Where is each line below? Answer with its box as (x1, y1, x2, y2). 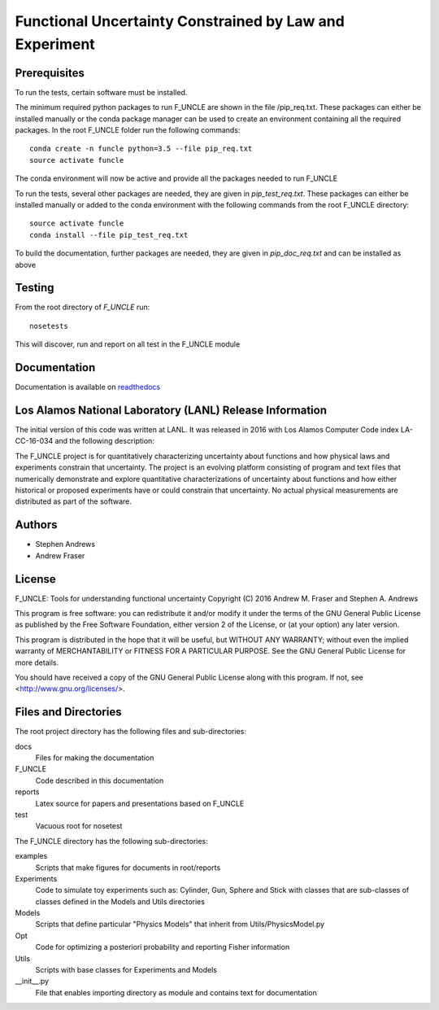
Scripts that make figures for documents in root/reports (35, 863, 221, 872)
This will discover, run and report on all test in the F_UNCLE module (15, 339, 241, 349)
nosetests (29, 321, 68, 330)
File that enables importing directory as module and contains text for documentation (35, 987, 317, 997)
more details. (15, 658, 59, 667)
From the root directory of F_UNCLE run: (15, 302, 150, 313)
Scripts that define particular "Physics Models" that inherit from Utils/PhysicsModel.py (35, 920, 325, 929)
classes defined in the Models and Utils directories (35, 896, 205, 907)
